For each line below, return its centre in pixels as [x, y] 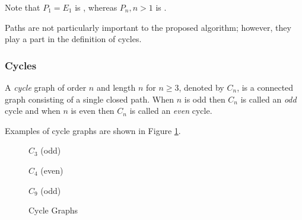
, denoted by [201, 87]
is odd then [205, 99]
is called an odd [268, 99]
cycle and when [33, 111]
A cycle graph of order [46, 87]
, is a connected [265, 87]
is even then [93, 111]
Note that [23, 7]
